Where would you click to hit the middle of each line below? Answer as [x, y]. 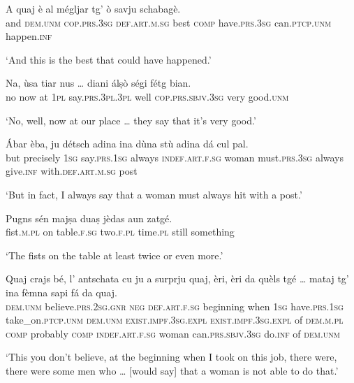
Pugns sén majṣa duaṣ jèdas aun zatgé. [89, 218]
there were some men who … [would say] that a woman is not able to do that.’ [172, 370]
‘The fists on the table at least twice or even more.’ [115, 255]
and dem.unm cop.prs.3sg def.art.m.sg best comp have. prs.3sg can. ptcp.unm [169, 22]
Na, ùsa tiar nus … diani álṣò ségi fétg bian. [98, 83]
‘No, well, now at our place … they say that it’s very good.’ [131, 120]
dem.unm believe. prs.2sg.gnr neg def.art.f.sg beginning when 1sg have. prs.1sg [175, 306]
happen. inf [29, 36]
